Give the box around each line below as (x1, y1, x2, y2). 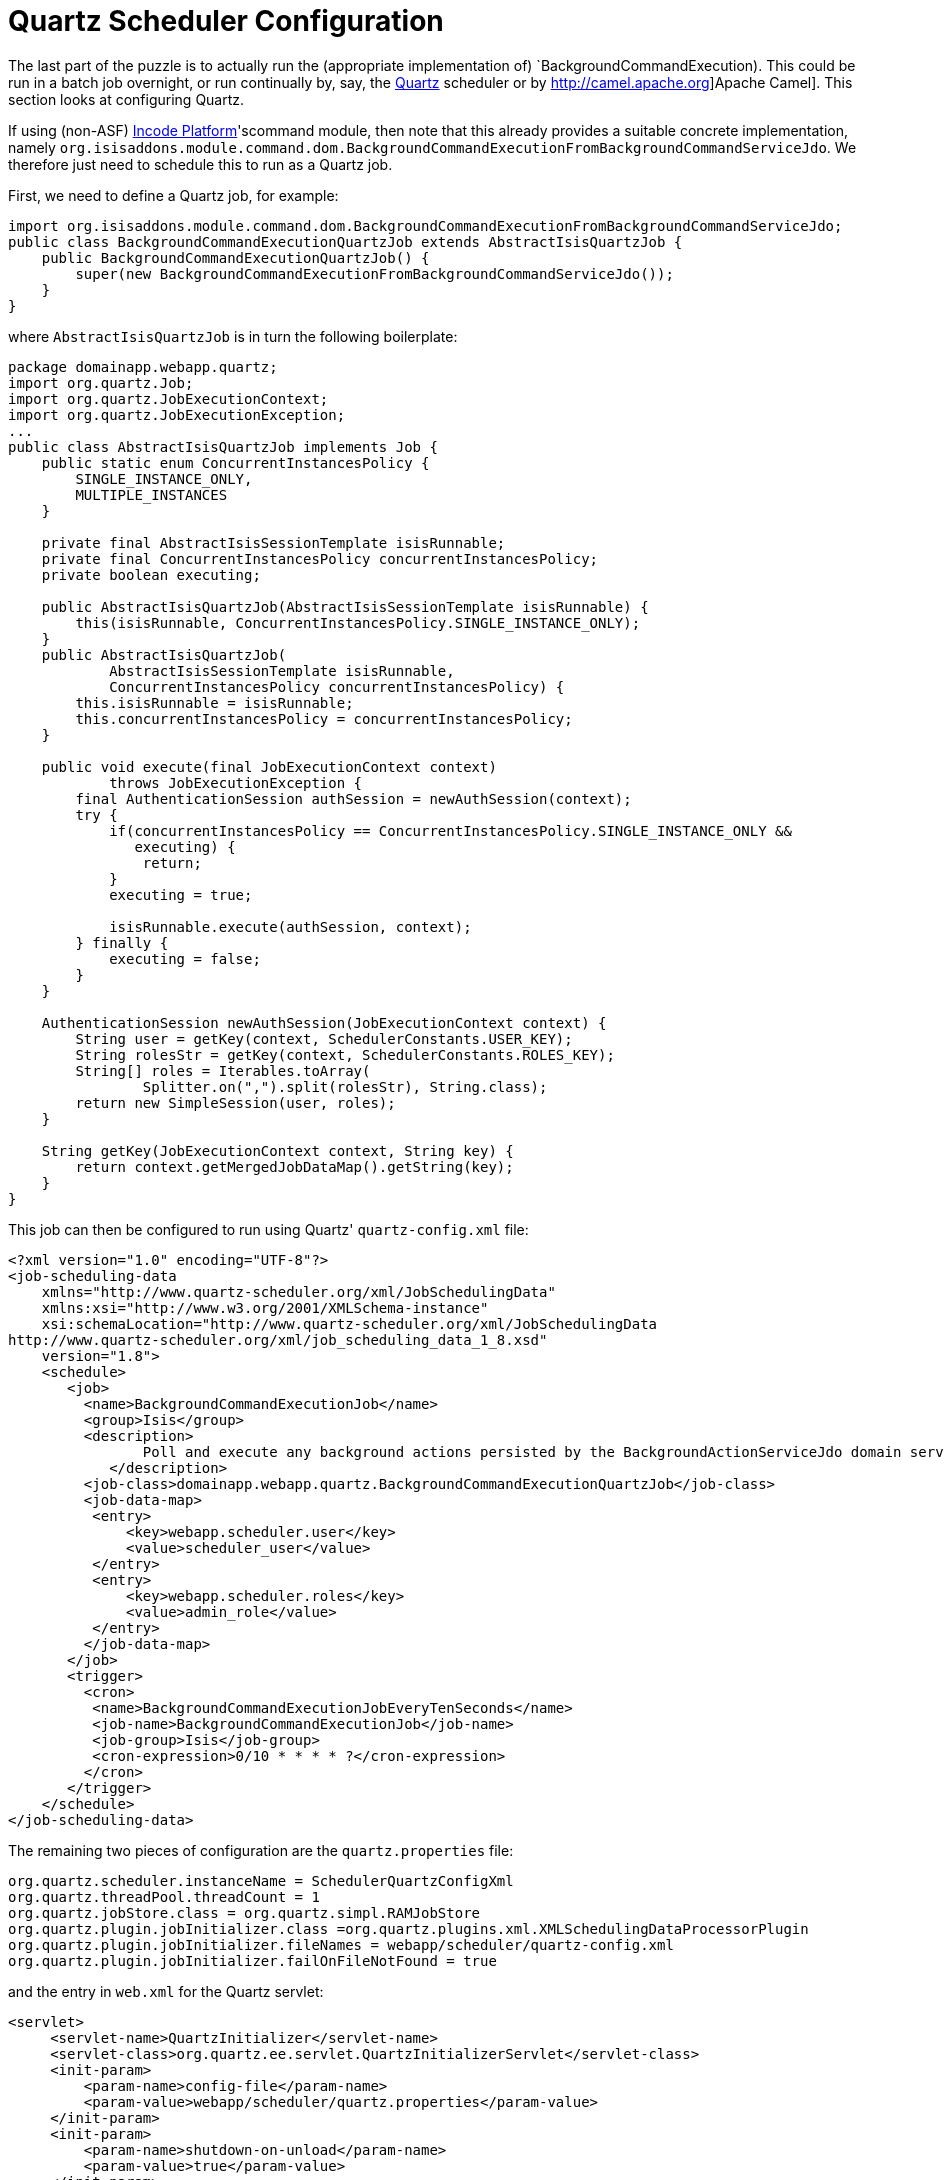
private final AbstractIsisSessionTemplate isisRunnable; (41, 534, 506, 551)
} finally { (75, 934, 169, 951)
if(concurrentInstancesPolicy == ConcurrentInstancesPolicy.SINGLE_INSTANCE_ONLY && (109, 822, 792, 839)
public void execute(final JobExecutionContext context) (41, 758, 497, 775)
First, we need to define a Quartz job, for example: (8, 186, 339, 204)
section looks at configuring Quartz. (8, 90, 245, 108)
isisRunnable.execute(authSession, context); (109, 918, 472, 935)
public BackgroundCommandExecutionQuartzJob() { (41, 249, 430, 266)
